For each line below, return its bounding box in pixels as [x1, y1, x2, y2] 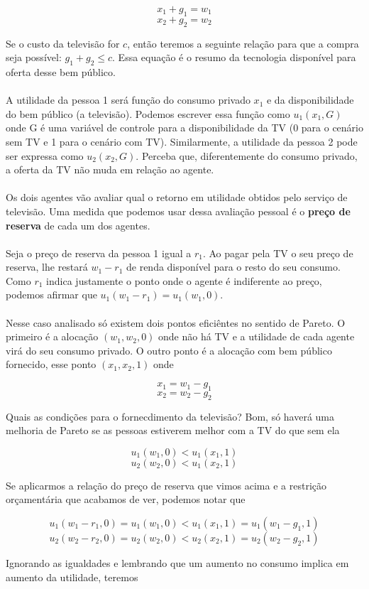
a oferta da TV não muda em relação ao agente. [6, 162, 214, 177]
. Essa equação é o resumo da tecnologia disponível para [112, 50, 356, 65]
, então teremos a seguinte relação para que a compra [127, 36, 359, 50]
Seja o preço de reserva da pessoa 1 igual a [6, 245, 192, 260]
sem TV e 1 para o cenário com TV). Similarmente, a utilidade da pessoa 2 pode [6, 134, 358, 148]
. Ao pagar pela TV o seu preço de [202, 245, 353, 260]
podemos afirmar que [6, 287, 97, 302]
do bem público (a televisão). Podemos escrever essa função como [6, 106, 290, 121]
